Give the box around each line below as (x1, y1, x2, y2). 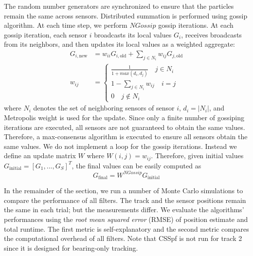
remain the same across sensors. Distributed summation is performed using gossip (4, 10, 248, 20)
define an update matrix (4, 150, 76, 161)
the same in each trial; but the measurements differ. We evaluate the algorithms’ (4, 204, 244, 215)
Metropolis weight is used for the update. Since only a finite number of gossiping (4, 112, 245, 122)
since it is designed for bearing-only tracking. (4, 242, 138, 253)
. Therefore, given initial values (151, 150, 244, 161)
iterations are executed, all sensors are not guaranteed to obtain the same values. (4, 122, 245, 132)
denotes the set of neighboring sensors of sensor (33, 103, 175, 113)
